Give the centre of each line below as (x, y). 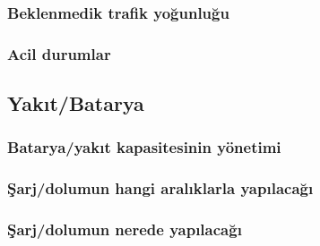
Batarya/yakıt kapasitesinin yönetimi (144, 147)
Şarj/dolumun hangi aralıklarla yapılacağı (160, 188)
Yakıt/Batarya (76, 103)
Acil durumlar (59, 53)
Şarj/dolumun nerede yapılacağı (125, 229)
